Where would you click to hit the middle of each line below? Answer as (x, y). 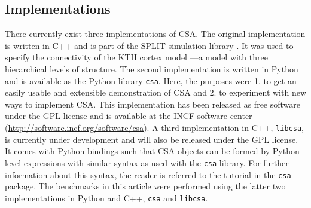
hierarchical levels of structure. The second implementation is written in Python (152, 68)
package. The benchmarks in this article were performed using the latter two (145, 186)
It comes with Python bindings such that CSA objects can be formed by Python (152, 151)
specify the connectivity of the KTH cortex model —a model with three (136, 57)
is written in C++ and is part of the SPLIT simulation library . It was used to (149, 45)
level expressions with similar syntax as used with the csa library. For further (147, 162)
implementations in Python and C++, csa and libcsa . (106, 198)
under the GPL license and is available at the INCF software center (129, 116)
